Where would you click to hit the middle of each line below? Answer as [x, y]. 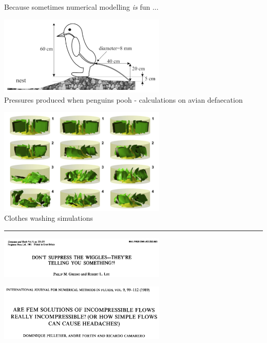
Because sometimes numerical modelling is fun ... [81, 7]
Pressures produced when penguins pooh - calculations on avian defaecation [123, 99]
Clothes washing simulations [49, 218]
